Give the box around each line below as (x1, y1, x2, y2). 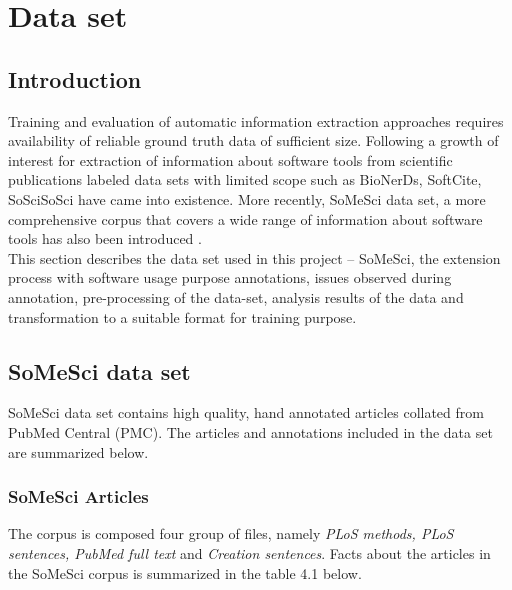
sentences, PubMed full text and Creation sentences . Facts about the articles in (8, 542, 491, 563)
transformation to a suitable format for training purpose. (8, 306, 357, 327)
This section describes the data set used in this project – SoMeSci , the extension (8, 247, 501, 268)
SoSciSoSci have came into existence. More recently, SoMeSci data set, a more (8, 188, 486, 209)
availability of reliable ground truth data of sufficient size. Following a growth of (8, 130, 499, 151)
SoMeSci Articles (8, 484, 149, 509)
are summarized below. (8, 441, 149, 462)
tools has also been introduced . (8, 228, 202, 249)
